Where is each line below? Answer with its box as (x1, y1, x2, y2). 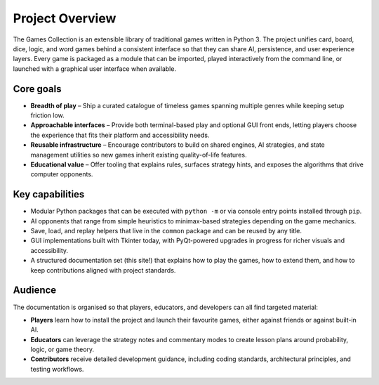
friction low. (30, 111, 65, 119)
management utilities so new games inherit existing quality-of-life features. (30, 150, 247, 159)
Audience (13, 285, 57, 296)
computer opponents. (30, 170, 93, 178)
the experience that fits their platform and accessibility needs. (30, 131, 210, 139)
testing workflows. (30, 365, 84, 373)
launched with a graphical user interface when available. (13, 64, 177, 73)
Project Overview (13, 11, 117, 26)
